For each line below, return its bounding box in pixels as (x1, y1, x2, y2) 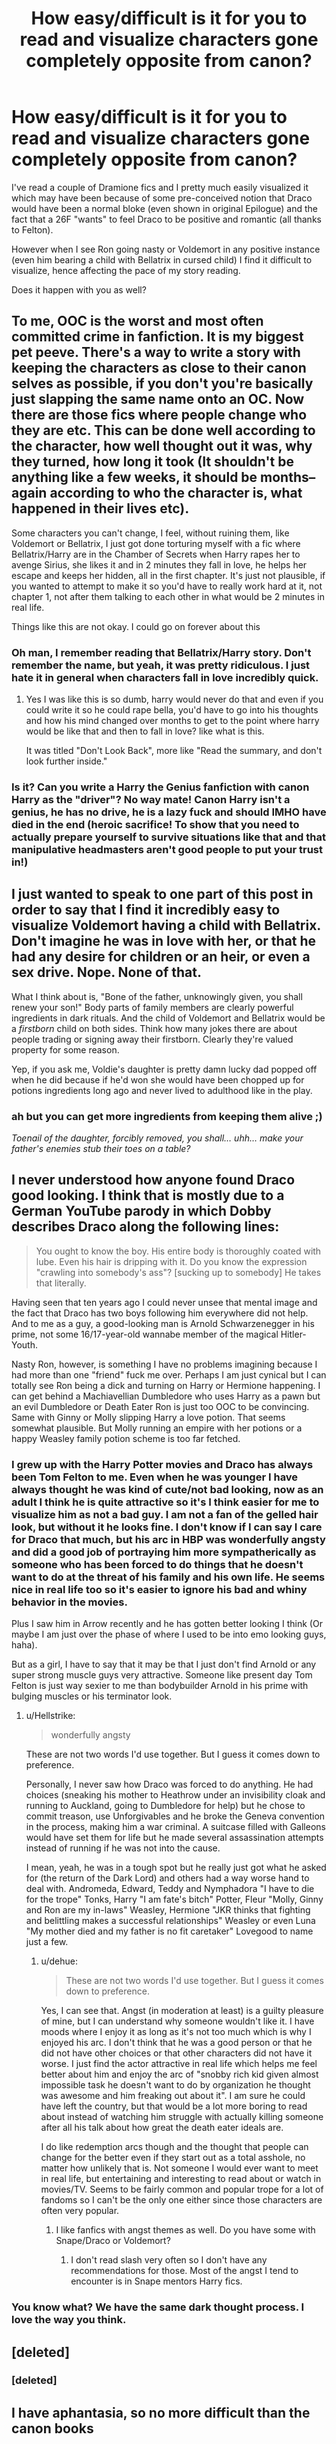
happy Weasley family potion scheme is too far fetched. (11, 1432, 241, 1444)
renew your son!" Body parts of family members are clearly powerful (11, 1001, 294, 1013)
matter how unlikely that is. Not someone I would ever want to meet (40, 2162, 319, 2174)
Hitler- (280, 1328, 307, 1340)
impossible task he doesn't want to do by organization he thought (40, 2079, 311, 2091)
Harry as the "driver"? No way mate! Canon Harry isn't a (11, 792, 291, 806)
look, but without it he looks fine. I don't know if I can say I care (11, 1520, 323, 1534)
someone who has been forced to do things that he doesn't (11, 1557, 304, 1571)
